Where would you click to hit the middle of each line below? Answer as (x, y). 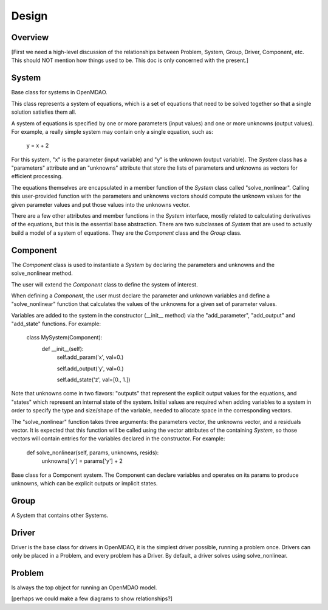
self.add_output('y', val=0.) (90, 369)
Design (29, 16)
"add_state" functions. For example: (56, 324)
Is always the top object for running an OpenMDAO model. (84, 587)
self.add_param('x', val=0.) (90, 357)
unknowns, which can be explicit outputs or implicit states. (84, 483)
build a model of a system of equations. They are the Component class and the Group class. (127, 233)
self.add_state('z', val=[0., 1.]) (94, 380)
